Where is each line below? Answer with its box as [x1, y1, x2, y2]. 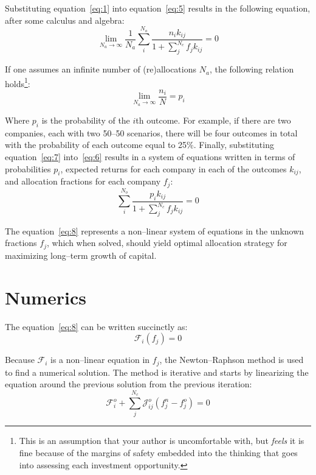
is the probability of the [41, 114, 130, 127]
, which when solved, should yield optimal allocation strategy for [47, 236, 287, 249]
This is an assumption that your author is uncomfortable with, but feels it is [19, 434, 304, 447]
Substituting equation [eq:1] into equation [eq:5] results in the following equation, [5, 2, 311, 14]
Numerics [5, 284, 86, 309]
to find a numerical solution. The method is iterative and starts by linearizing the [5, 365, 309, 378]
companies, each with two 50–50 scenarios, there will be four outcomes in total [5, 126, 298, 139]
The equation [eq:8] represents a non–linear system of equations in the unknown [5, 224, 304, 237]
